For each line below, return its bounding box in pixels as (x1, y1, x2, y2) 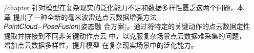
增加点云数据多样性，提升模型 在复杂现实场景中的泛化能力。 (4, 40, 198, 50)
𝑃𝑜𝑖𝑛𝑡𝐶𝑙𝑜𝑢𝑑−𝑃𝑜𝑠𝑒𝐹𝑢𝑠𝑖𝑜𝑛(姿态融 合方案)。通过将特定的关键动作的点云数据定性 (4, 21, 250, 31)
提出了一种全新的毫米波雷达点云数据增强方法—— (13, 12, 170, 22)
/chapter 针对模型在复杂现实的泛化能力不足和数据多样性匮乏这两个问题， (4, 2, 237, 12)
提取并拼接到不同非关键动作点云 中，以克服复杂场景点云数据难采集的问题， (4, 30, 246, 40)
